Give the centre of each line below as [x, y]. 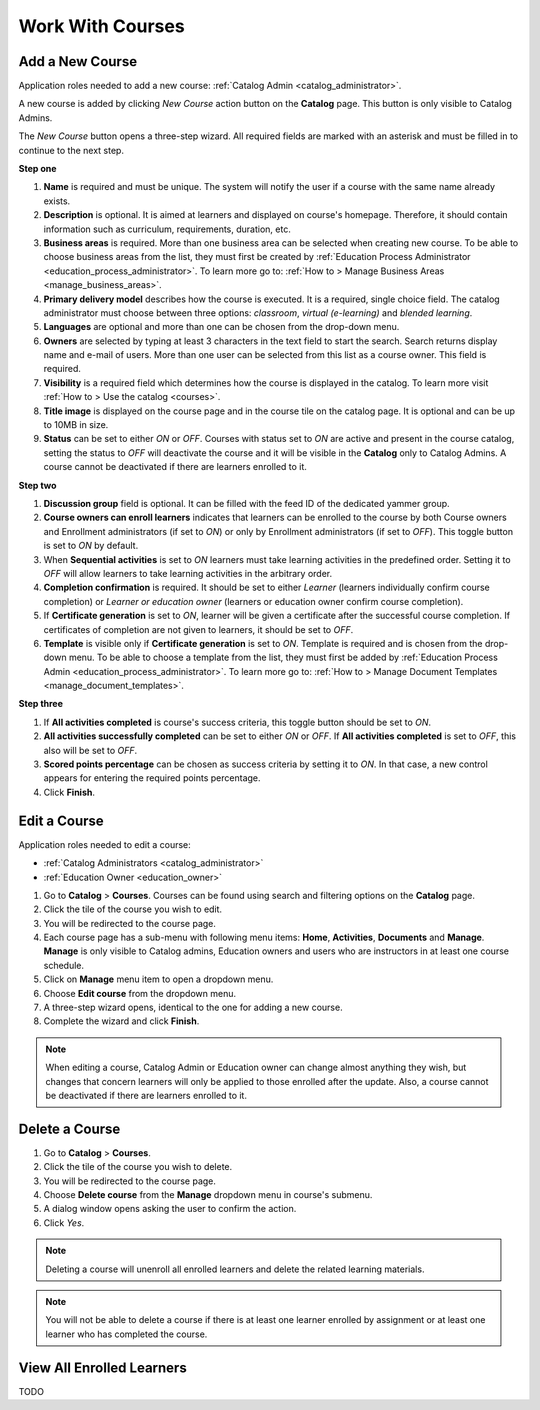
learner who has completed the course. [126, 1334]
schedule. [64, 965]
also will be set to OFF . [90, 750]
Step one [37, 169]
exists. [57, 201]
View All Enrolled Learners [102, 1367]
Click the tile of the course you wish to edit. [133, 909]
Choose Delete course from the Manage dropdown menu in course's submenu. [208, 1195]
